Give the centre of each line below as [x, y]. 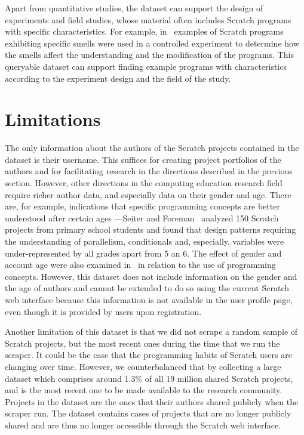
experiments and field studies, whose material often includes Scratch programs [148, 19]
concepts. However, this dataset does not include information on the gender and [151, 276]
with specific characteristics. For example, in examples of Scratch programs [144, 31]
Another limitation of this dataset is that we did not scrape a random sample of [151, 331]
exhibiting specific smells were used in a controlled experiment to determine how [152, 43]
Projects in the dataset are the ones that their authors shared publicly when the [152, 401]
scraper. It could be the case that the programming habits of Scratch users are [148, 355]
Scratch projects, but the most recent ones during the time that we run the [142, 343]
